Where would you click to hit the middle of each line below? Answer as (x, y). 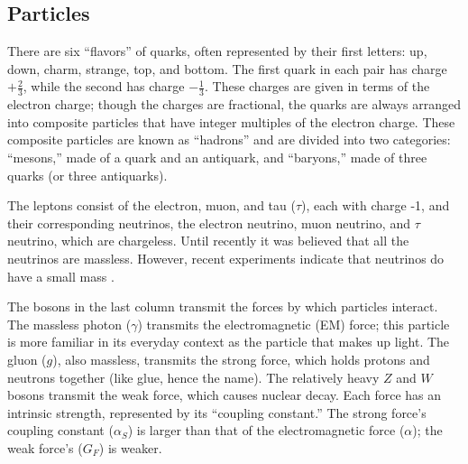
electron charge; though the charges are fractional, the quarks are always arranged (234, 104)
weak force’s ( (45, 447)
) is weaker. (130, 447)
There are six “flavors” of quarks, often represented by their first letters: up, (217, 51)
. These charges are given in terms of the (317, 86)
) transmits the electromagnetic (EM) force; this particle (294, 324)
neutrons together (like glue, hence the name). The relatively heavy (193, 377)
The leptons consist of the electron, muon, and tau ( (151, 205)
